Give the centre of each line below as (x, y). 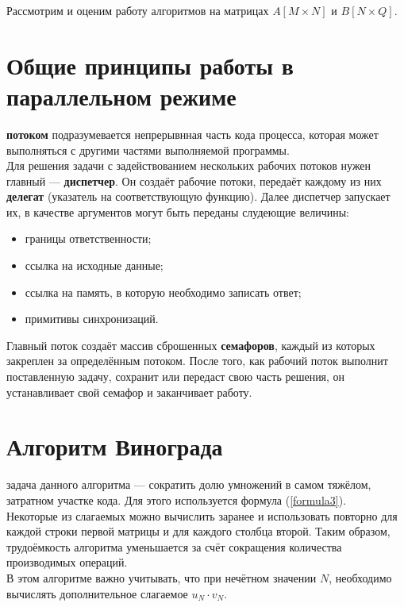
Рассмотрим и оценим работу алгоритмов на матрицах (138, 10)
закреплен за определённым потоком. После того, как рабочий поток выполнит (197, 361)
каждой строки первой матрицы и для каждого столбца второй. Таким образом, (198, 531)
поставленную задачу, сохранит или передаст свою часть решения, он (176, 376)
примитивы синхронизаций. (92, 319)
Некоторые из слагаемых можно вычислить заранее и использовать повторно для (202, 515)
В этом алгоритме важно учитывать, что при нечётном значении (162, 577)
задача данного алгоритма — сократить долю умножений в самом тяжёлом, (189, 484)
